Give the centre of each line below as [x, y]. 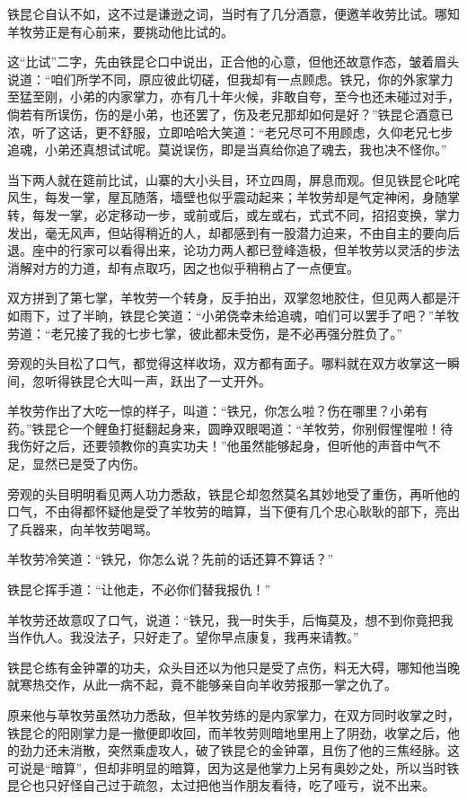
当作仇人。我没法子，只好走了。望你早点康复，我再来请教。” [183, 637]
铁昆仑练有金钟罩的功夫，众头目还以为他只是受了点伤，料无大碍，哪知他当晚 [233, 667]
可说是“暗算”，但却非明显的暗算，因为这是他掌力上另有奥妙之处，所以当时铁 [233, 767]
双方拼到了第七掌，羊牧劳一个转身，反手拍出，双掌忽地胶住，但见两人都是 [227, 298]
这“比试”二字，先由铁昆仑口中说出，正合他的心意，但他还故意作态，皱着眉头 [233, 62]
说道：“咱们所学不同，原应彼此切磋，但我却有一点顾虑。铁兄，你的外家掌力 [230, 79]
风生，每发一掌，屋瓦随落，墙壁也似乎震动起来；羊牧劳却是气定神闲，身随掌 [233, 197]
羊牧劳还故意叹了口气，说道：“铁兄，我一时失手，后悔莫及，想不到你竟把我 [230, 619]
